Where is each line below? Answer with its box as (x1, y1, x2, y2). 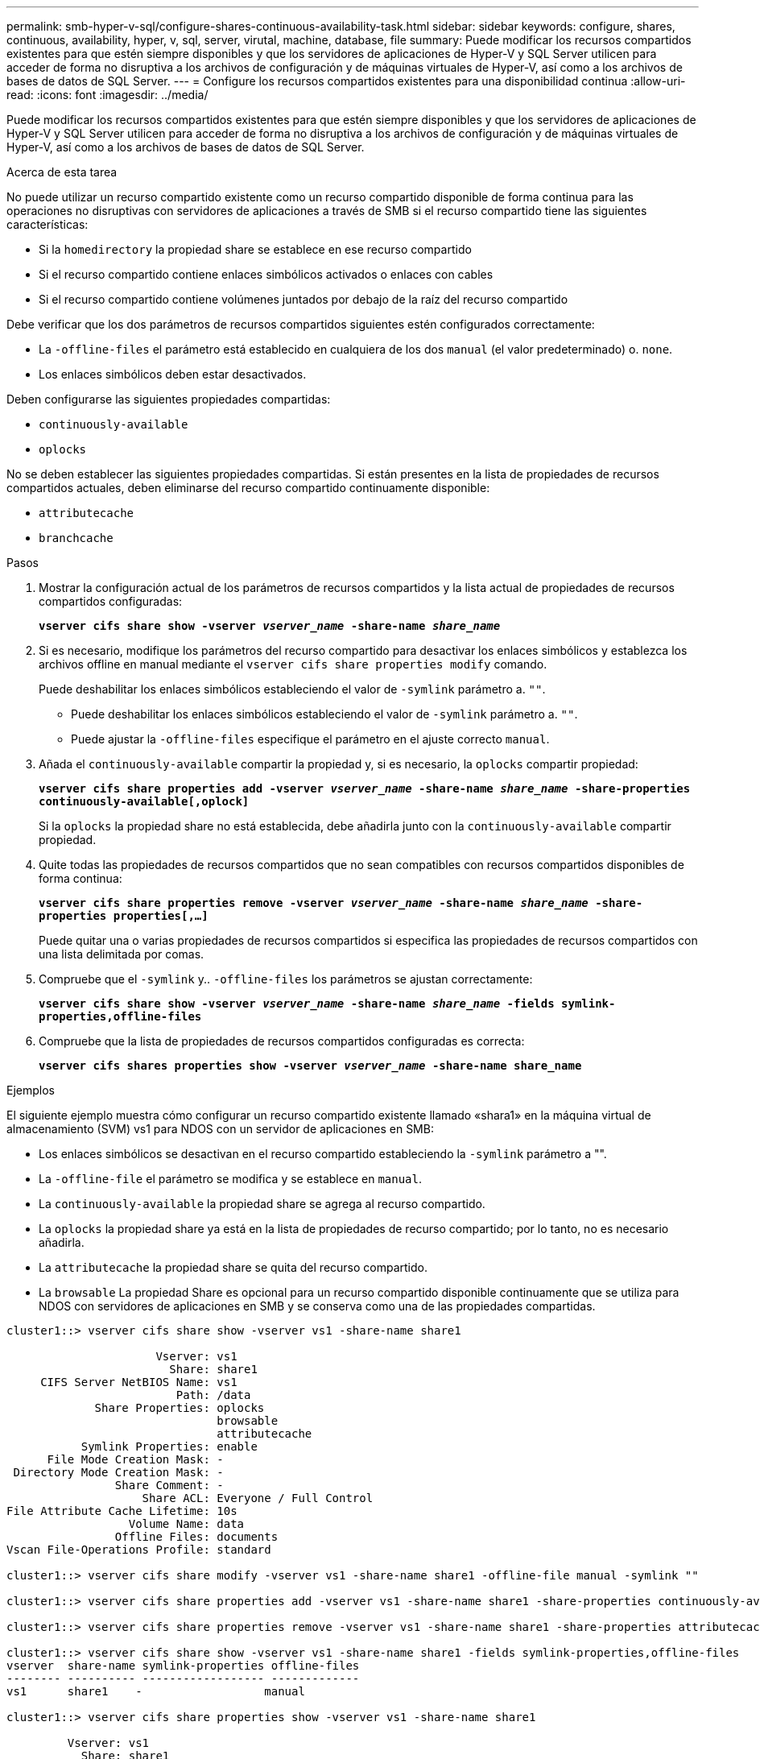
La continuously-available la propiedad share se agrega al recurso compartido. (39, 1197, 485, 1211)
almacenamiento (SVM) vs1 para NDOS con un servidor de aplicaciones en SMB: (6, 1122, 434, 1136)
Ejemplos (6, 1083, 55, 1097)
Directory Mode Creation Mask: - (13, 1466, 224, 1479)
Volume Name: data (128, 1517, 245, 1530)
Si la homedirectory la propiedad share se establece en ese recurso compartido (39, 242, 472, 256)
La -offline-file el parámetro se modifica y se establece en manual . (39, 1172, 422, 1186)
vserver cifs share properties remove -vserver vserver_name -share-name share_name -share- (39, 896, 643, 909)
